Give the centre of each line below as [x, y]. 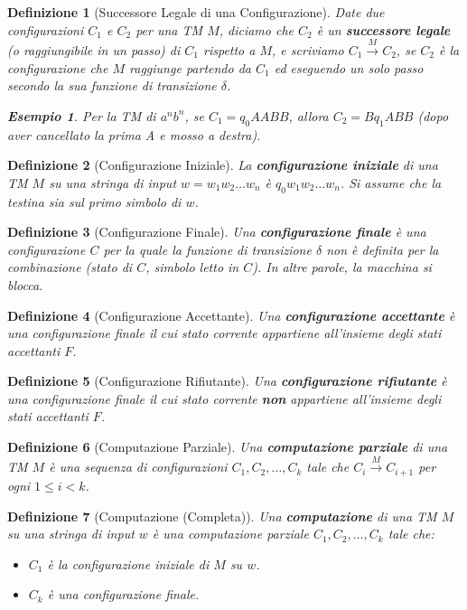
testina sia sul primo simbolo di [94, 201]
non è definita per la [383, 249]
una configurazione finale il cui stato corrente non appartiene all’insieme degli [224, 398]
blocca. [25, 284]
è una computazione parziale [230, 534]
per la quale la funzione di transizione [207, 249]
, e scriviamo [308, 49]
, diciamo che [257, 29]
